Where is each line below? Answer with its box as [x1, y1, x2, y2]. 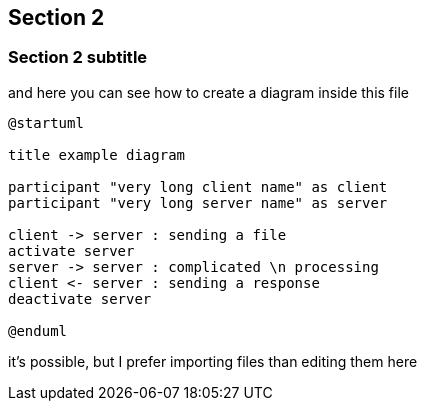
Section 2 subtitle [8, 47, 148, 68]
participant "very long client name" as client [8, 178, 388, 195]
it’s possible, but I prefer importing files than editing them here [8, 352, 418, 370]
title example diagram [8, 146, 186, 163]
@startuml [8, 114, 84, 131]
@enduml [8, 322, 68, 339]
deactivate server [8, 290, 152, 307]
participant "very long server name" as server [8, 194, 388, 211]
